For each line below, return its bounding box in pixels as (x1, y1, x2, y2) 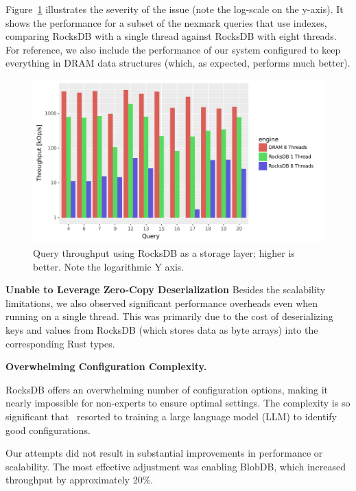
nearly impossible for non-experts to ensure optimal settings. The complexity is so (5, 396, 351, 410)
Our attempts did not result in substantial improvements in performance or (5, 446, 323, 460)
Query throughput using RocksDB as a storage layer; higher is (33, 246, 295, 260)
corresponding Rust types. (5, 336, 115, 350)
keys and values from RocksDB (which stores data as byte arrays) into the (5, 323, 318, 337)
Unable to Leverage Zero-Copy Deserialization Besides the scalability (5, 282, 326, 297)
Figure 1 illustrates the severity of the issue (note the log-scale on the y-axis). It (5, 2, 344, 16)
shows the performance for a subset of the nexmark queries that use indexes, (5, 15, 327, 30)
